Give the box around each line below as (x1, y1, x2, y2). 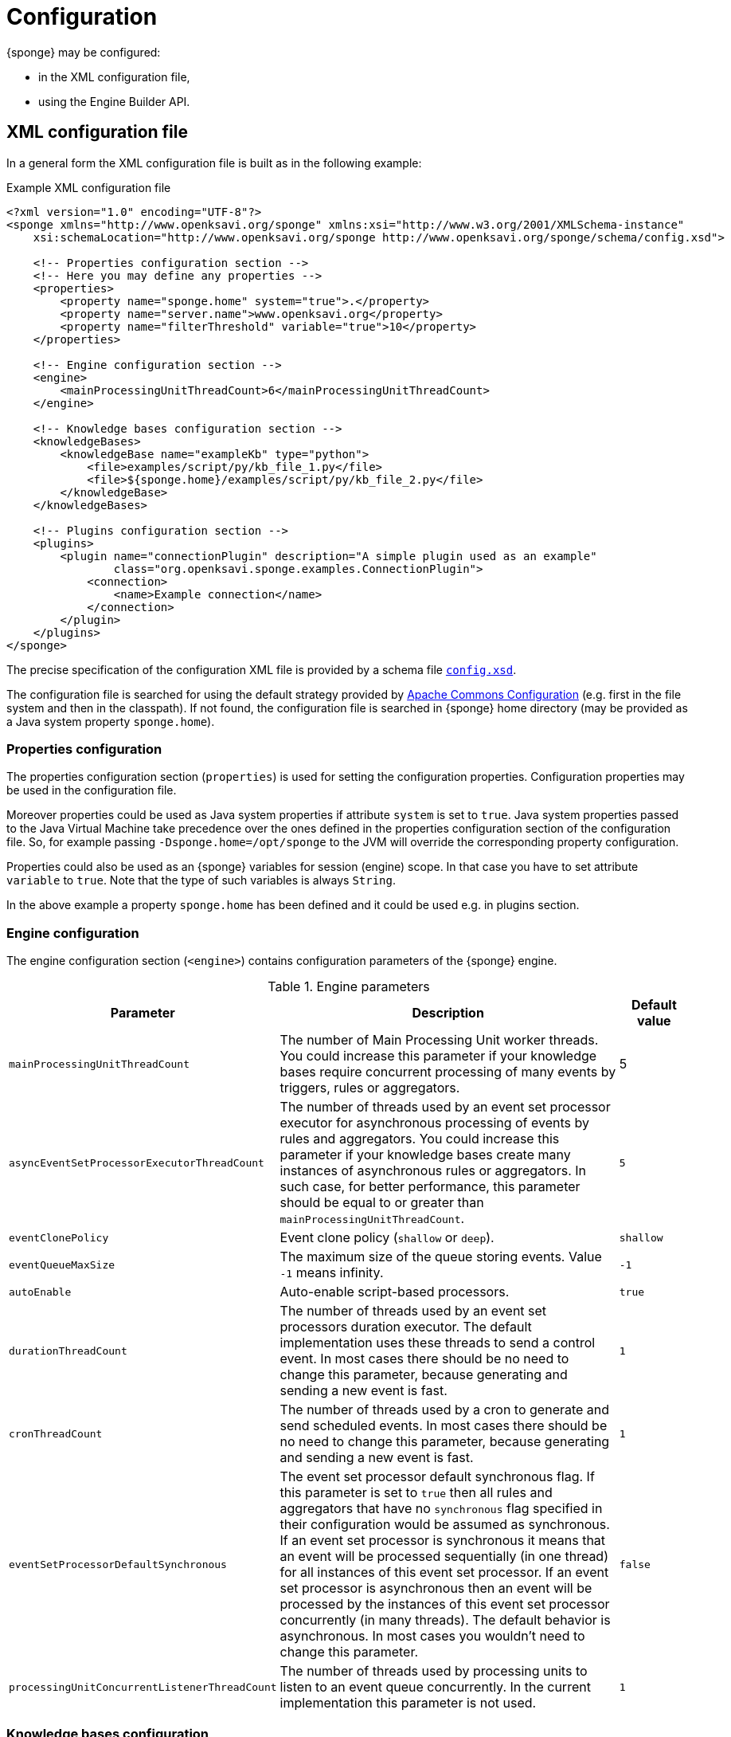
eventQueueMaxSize (9, 1258, 115, 1271)
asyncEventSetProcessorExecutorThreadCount (9, 1156, 264, 1169)
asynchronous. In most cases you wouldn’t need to (279, 1628, 585, 1645)
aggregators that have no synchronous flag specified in (279, 1500, 603, 1517)
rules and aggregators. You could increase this (279, 1131, 560, 1147)
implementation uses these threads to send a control (279, 1335, 596, 1351)
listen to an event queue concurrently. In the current (279, 1679, 591, 1696)
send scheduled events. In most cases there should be (279, 1417, 608, 1434)
